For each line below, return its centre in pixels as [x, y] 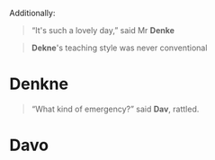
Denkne [39, 84]
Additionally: [32, 13]
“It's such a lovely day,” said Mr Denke [103, 30]
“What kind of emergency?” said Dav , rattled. [115, 109]
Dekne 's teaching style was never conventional [119, 48]
